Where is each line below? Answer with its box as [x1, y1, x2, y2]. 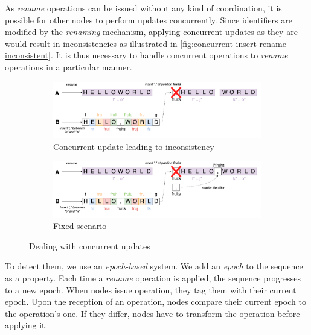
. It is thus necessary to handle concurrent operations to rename [51, 49, 288, 61]
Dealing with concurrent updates [29, 239, 150, 252]
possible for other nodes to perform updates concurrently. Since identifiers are [5, 13, 292, 26]
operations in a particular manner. [5, 60, 132, 73]
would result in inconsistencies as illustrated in [5, 37, 178, 49]
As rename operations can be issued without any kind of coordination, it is [5, 2, 282, 14]
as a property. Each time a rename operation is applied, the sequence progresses [5, 271, 301, 284]
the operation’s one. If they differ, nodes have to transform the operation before [5, 307, 300, 319]
